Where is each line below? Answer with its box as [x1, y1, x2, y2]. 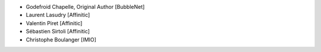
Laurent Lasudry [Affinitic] [26, 12, 90, 19]
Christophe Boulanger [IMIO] [26, 36, 96, 43]
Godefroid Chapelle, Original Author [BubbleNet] [26, 4, 145, 10]
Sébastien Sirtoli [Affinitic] [26, 28, 90, 35]
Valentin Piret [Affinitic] [26, 19, 83, 26]
